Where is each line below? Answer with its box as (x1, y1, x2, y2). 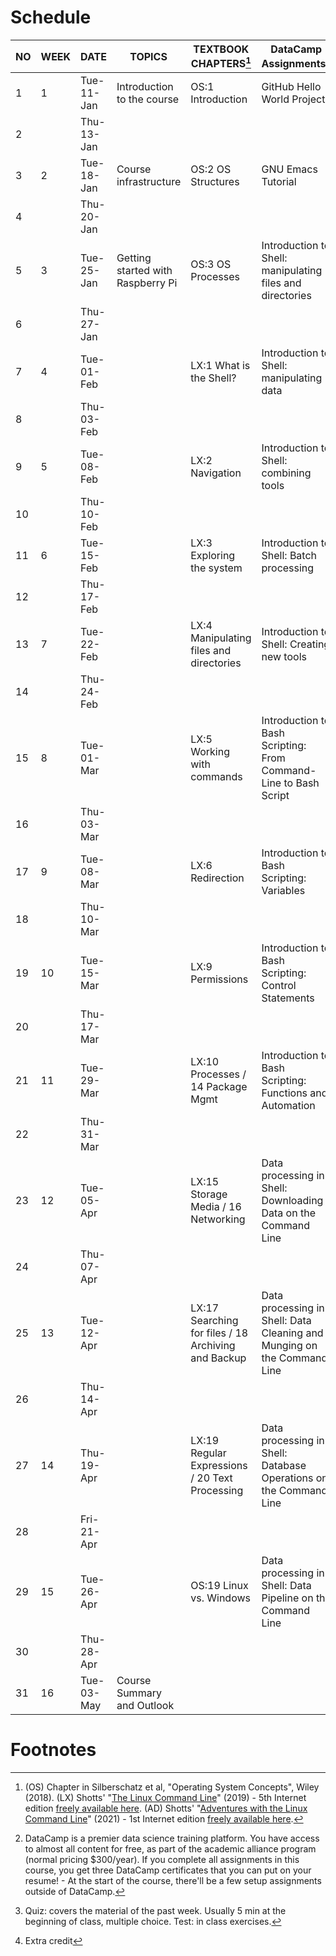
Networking (190, 1212, 246, 1226)
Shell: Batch (261, 549, 318, 563)
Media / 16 (190, 1200, 242, 1214)
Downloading (261, 1194, 324, 1208)
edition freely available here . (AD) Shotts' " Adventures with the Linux (24, 1802, 308, 1815)
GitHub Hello (261, 80, 322, 94)
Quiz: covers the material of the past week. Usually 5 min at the (24, 1905, 287, 1917)
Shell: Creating (261, 637, 331, 651)
